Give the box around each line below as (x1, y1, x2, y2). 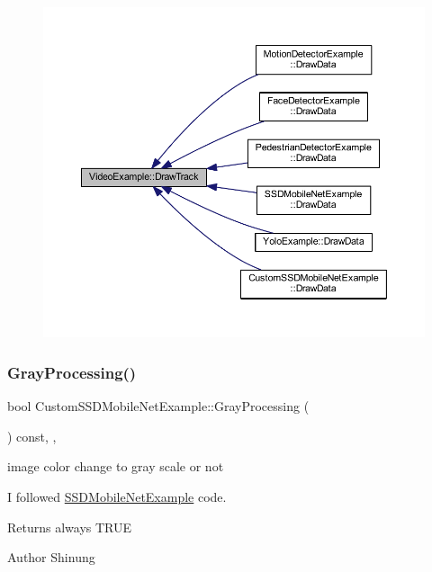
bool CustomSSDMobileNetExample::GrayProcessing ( (7, 397, 310, 416)
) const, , (7, 426, 57, 445)
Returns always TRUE (7, 517, 132, 536)
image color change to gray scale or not (7, 457, 224, 476)
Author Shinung (7, 548, 95, 567)
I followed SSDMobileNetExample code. (7, 487, 227, 506)
